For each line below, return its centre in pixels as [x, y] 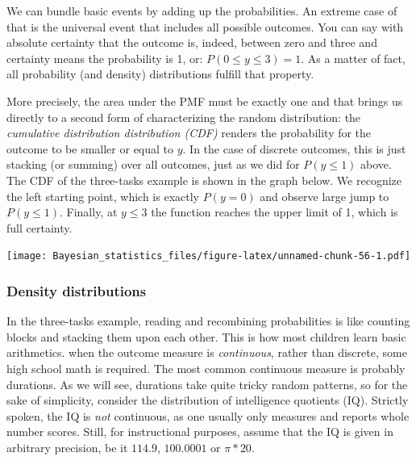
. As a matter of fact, [353, 58]
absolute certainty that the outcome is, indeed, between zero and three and [192, 42]
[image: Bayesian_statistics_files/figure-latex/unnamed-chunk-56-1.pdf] [209, 256]
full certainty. [40, 227]
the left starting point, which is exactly [103, 196]
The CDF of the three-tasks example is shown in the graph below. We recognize [204, 180]
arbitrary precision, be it [67, 447]
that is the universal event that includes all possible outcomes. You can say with [205, 26]
